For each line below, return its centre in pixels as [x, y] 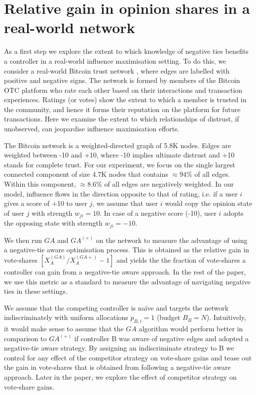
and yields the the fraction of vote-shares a [181, 259]
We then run [23, 240]
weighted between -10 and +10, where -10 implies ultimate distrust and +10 [119, 155]
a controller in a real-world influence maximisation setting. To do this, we [115, 60]
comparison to [25, 338]
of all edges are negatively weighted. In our [169, 184]
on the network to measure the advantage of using [172, 240]
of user [14, 213]
